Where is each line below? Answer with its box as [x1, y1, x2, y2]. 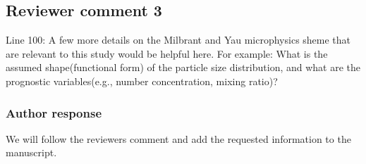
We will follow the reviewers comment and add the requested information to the [6, 131, 351, 146]
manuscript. [6, 145, 57, 160]
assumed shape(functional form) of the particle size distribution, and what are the [6, 60, 361, 75]
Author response [6, 103, 102, 121]
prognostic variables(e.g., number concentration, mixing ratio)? [6, 73, 278, 88]
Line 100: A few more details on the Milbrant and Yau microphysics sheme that [6, 32, 351, 47]
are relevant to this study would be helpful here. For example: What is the [6, 46, 328, 61]
